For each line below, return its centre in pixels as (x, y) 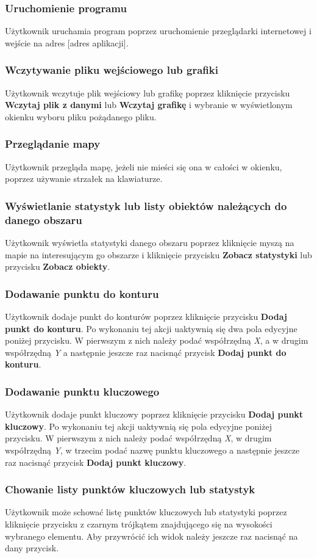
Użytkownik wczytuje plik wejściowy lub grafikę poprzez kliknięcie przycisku (148, 92)
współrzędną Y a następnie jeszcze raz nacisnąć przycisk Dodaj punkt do (146, 352)
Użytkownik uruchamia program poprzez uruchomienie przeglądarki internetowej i (158, 31)
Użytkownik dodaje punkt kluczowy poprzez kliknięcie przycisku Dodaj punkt (154, 414)
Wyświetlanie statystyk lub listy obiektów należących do (146, 205)
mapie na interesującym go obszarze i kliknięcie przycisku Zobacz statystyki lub (158, 254)
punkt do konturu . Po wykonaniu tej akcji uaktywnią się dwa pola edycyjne (151, 328)
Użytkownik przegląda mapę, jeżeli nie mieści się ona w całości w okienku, (144, 166)
